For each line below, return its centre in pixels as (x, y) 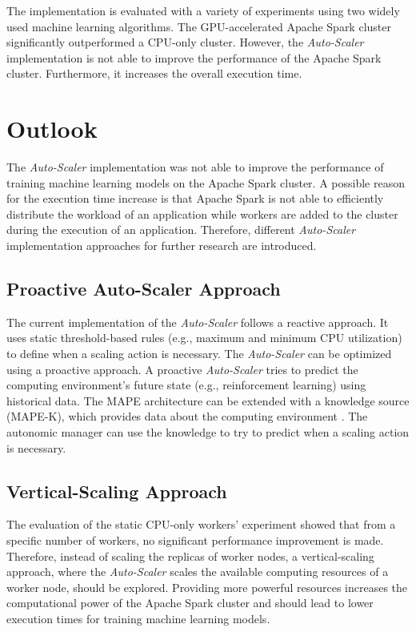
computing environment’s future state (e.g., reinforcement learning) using (186, 385)
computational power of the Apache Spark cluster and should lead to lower (190, 603)
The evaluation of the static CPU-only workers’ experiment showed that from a (201, 524)
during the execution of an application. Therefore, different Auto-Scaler (181, 229)
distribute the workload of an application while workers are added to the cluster (202, 213)
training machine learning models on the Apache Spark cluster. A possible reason (206, 182)
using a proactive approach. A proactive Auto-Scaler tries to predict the (182, 369)
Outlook (52, 129)
